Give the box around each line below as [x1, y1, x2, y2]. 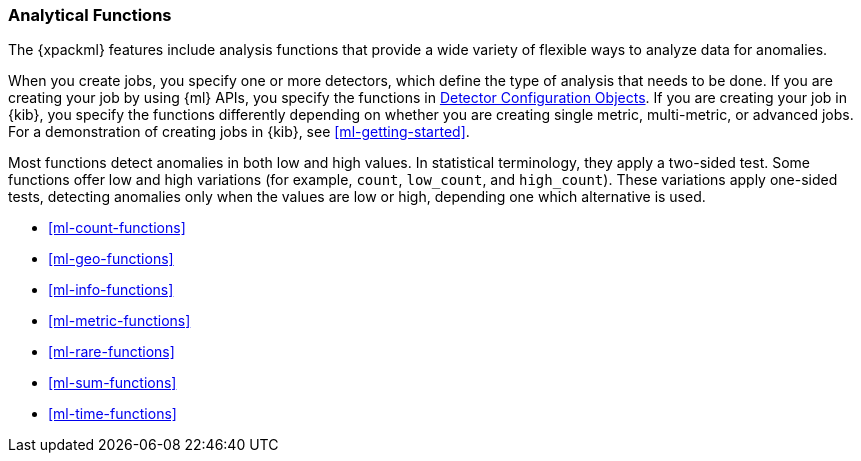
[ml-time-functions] [48, 405, 177, 423]
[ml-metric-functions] [48, 312, 191, 330]
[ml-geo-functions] [48, 250, 174, 268]
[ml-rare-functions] [48, 343, 175, 361]
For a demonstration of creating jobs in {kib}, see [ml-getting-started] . [8, 123, 470, 141]
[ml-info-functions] [48, 281, 174, 299]
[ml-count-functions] [48, 219, 186, 237]
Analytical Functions [8, 5, 172, 25]
